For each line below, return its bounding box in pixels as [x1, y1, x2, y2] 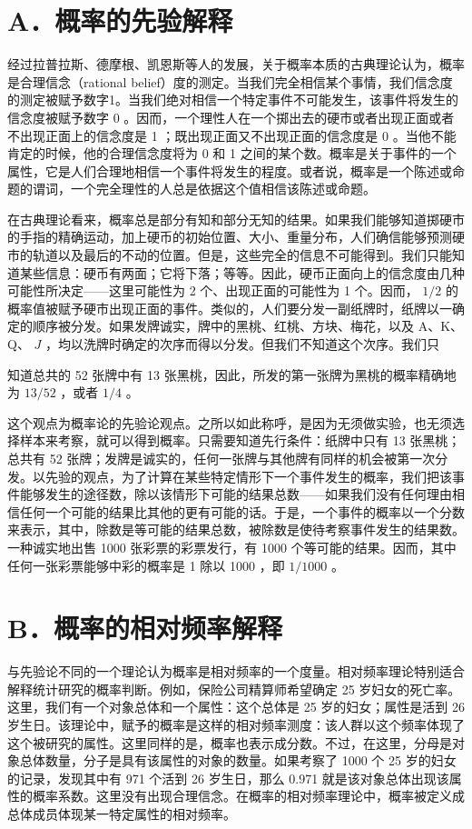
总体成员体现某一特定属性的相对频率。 [7, 804, 236, 824]
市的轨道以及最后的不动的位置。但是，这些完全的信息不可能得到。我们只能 [7, 245, 452, 265]
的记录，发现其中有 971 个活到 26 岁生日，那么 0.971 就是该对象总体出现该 [7, 768, 449, 787]
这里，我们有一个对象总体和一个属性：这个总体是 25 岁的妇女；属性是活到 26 [7, 697, 465, 716]
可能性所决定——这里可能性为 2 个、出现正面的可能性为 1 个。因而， [7, 281, 418, 300]
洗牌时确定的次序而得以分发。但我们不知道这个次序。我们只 [84, 335, 440, 354]
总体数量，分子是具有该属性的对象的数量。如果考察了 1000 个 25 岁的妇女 [19, 751, 457, 770]
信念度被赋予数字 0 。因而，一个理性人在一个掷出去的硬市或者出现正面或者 [7, 107, 455, 126]
